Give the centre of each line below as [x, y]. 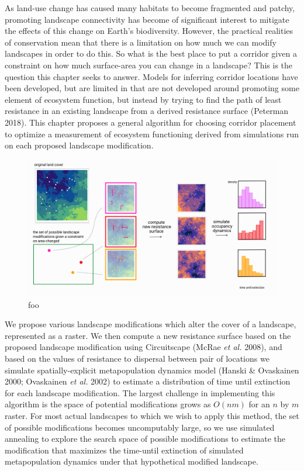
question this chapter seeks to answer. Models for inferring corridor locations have [151, 76]
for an [259, 404]
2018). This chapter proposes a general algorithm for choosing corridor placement [151, 122]
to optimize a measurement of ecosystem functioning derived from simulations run [152, 134]
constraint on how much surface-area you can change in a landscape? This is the [149, 65]
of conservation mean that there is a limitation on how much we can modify [141, 42]
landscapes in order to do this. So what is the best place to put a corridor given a [151, 53]
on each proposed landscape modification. [79, 145]
